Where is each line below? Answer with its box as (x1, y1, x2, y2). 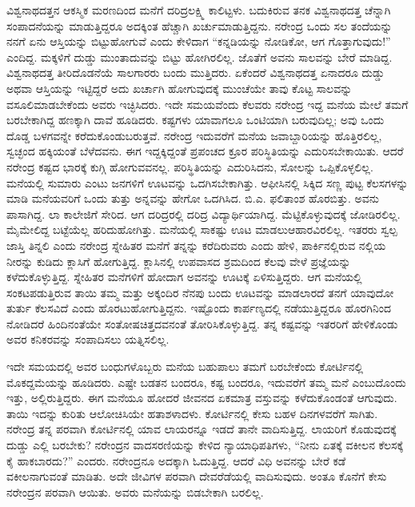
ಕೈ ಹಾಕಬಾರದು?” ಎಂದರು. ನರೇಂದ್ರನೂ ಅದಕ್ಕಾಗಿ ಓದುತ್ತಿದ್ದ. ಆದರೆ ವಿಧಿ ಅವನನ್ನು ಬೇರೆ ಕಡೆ (6, 452, 346, 469)
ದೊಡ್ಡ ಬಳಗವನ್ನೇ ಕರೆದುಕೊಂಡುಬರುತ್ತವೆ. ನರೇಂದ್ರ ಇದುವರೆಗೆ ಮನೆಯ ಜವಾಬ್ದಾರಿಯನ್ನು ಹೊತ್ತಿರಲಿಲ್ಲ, (6, 127, 382, 143)
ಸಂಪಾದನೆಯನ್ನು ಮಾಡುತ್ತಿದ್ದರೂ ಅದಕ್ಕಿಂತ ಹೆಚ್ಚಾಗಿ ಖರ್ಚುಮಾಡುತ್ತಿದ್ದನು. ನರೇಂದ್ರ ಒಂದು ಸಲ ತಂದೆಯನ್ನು (6, 17, 393, 34)
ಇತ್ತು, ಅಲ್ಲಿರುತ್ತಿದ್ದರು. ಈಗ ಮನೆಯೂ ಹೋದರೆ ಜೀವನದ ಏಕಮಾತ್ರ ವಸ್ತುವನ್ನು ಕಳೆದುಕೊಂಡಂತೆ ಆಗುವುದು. (6, 389, 397, 406)
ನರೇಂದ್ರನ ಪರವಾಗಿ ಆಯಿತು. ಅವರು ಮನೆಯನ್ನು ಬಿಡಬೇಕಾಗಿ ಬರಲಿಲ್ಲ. (6, 483, 264, 500)
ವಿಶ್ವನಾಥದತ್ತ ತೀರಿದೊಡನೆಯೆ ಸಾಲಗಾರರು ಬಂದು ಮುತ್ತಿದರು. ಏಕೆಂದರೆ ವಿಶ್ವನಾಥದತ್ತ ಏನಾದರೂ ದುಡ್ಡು (6, 64, 385, 81)
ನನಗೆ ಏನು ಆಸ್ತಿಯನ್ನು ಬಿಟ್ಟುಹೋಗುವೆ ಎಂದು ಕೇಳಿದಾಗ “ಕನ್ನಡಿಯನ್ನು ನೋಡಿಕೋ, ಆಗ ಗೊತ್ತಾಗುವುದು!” (6, 33, 391, 50)
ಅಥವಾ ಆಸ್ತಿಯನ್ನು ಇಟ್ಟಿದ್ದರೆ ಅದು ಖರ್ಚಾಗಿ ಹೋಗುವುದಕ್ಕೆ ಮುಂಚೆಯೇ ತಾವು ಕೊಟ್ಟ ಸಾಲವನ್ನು (6, 79, 353, 96)
